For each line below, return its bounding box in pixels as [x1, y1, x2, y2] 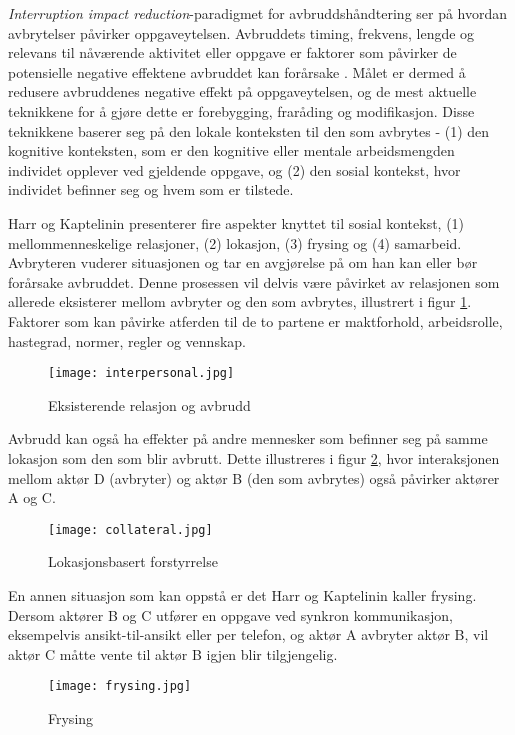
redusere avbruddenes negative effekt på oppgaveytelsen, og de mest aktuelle [8, 81, 477, 102]
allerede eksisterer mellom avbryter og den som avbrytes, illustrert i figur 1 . [8, 291, 472, 312]
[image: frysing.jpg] [48, 679, 192, 694]
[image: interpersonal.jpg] [48, 366, 235, 381]
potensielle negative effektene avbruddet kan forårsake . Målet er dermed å [8, 61, 466, 82]
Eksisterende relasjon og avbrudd [48, 394, 251, 415]
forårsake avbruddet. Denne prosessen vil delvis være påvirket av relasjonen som [8, 271, 500, 292]
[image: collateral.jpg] [48, 522, 213, 537]
